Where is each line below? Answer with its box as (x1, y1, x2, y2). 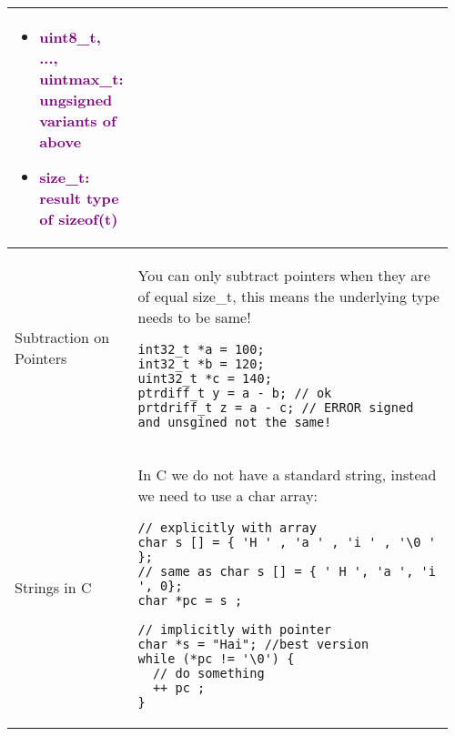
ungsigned (39, 89, 113, 110)
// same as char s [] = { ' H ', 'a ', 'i (137, 564, 436, 579)
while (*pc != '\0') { (137, 651, 295, 666)
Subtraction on (15, 326, 110, 348)
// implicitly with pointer (137, 622, 332, 637)
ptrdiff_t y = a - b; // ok (137, 386, 332, 400)
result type (39, 187, 119, 208)
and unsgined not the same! (137, 415, 332, 429)
